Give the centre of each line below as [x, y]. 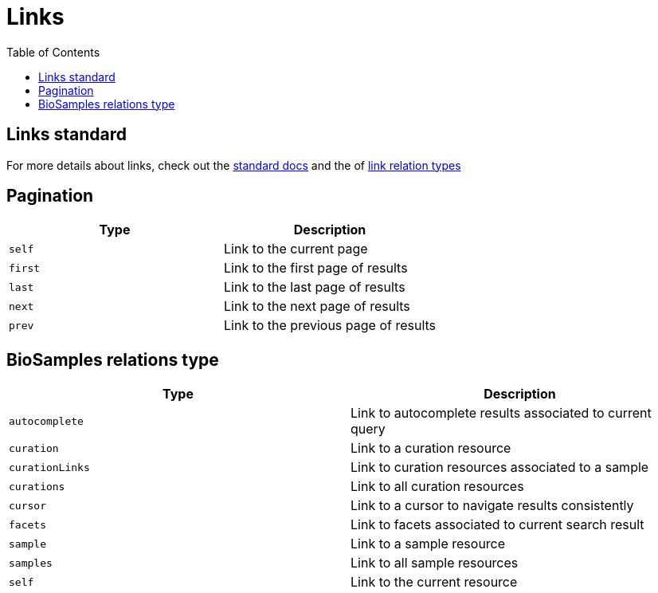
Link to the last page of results [315, 287]
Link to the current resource [434, 582]
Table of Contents [53, 52]
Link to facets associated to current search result [497, 525]
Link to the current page [296, 249]
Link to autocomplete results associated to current [501, 413]
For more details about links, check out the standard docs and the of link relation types [234, 165]
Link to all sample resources [435, 563]
